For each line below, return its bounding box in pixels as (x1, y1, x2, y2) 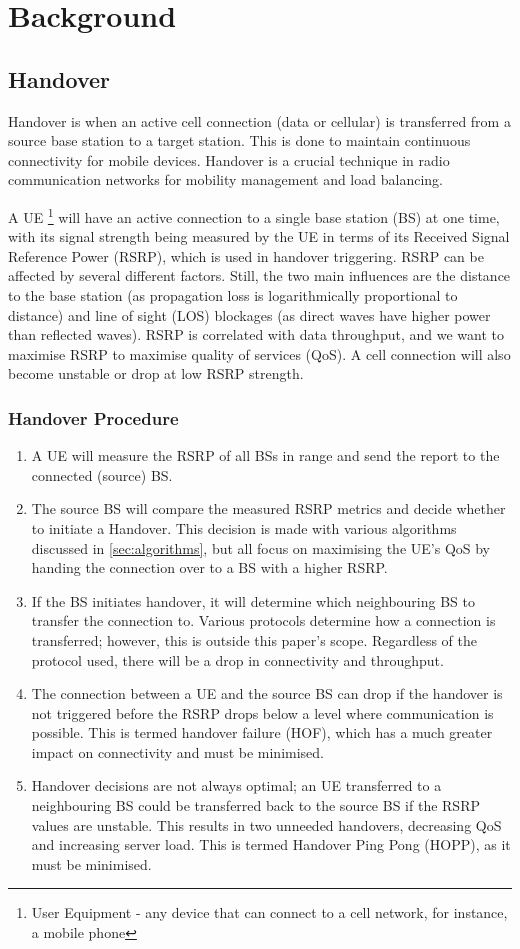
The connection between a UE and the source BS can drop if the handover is (31, 683, 503, 704)
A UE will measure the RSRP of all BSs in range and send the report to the (31, 445, 500, 466)
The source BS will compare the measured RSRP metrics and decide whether (31, 498, 506, 519)
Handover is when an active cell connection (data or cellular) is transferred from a (8, 110, 511, 131)
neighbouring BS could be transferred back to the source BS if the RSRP (31, 795, 480, 816)
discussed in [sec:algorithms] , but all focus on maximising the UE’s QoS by (31, 537, 491, 558)
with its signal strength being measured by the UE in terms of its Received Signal (8, 226, 510, 247)
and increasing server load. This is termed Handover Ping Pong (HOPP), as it (31, 834, 511, 855)
